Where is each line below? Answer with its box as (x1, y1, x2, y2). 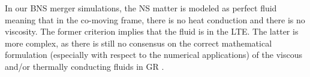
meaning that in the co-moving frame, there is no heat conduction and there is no (5, 13, 305, 26)
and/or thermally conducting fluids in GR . (5, 60, 164, 72)
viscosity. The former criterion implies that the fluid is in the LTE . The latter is (5, 25, 299, 38)
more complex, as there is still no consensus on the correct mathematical (5, 36, 272, 49)
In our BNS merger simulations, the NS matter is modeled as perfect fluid (5, 2, 277, 14)
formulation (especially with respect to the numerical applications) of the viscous (5, 48, 302, 61)
